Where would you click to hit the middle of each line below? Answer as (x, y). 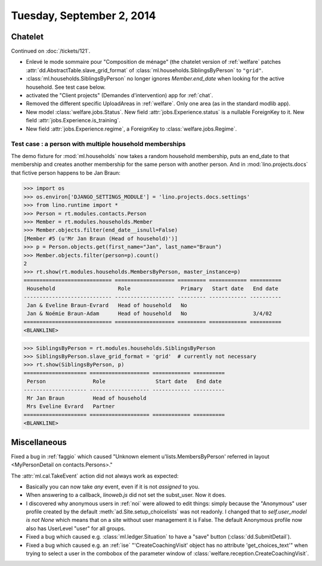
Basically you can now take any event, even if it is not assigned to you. (113, 487)
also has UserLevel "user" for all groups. (76, 528)
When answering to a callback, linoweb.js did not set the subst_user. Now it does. (126, 495)
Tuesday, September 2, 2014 (83, 16)
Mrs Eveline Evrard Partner (71, 406)
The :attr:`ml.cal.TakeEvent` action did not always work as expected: (95, 476)
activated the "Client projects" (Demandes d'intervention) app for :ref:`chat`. (120, 95)
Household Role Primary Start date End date (153, 289)
